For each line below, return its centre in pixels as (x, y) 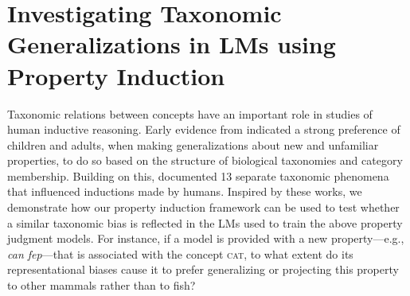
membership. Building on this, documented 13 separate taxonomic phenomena (198, 175)
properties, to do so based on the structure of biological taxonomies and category (205, 160)
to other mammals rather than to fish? (102, 285)
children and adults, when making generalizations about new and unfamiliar (193, 144)
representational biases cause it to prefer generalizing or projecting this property (203, 269)
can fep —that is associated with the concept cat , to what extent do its (180, 253)
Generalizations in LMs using (172, 44)
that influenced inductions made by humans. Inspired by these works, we (185, 191)
